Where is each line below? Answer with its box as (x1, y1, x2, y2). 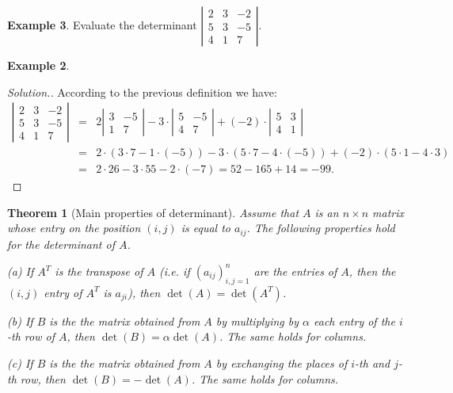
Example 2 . (7, 57, 70, 73)
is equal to (181, 219, 230, 236)
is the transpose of (55, 263, 143, 280)
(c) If (7, 355, 33, 371)
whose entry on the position (7, 219, 141, 236)
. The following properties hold (246, 219, 395, 236)
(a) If (7, 263, 34, 280)
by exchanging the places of (215, 355, 348, 371)
